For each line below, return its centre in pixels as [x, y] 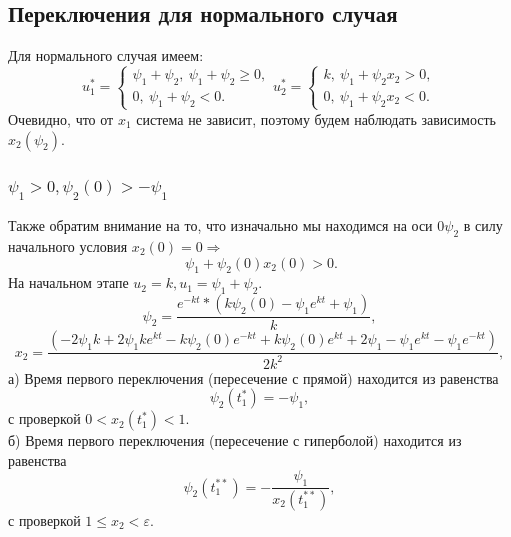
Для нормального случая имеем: [106, 55]
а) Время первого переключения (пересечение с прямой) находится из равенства [253, 377]
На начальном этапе [68, 282]
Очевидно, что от [61, 118]
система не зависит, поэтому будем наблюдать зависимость [316, 118]
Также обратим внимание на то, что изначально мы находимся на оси [220, 225]
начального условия [68, 245]
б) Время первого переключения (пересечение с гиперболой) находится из [235, 440]
